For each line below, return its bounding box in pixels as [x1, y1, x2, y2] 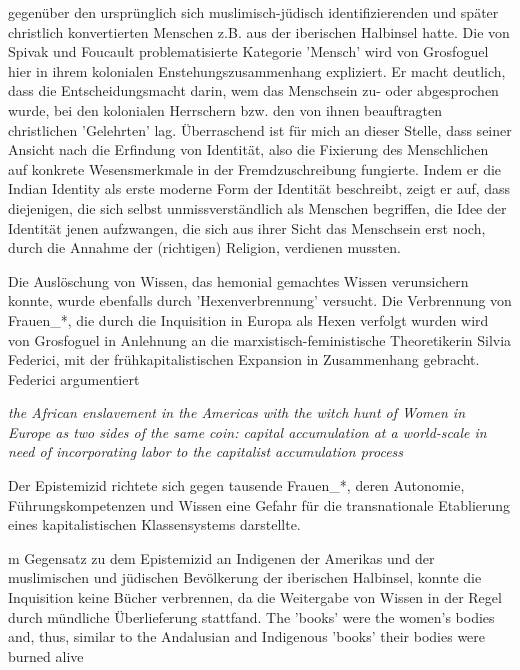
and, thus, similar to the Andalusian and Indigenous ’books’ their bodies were [8, 626, 486, 647]
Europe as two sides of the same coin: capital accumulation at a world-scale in [8, 421, 487, 442]
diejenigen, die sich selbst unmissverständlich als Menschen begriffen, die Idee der [8, 197, 507, 218]
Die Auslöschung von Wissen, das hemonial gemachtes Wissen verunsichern [8, 270, 469, 291]
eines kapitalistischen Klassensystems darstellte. [8, 514, 301, 535]
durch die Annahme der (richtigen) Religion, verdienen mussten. [8, 237, 401, 258]
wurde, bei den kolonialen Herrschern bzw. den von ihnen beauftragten [8, 99, 442, 120]
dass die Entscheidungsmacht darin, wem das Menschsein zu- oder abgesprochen [8, 80, 499, 101]
